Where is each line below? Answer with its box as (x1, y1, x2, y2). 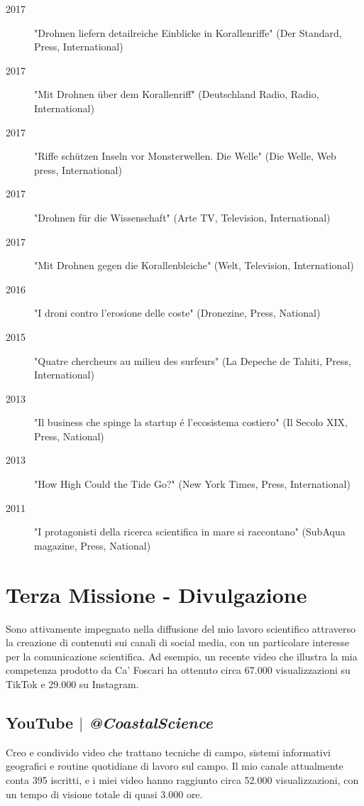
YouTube (6, 711, 74, 733)
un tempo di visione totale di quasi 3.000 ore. (6, 786, 203, 801)
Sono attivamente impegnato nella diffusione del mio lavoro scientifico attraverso (6, 621, 356, 636)
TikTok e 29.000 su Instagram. (6, 676, 139, 691)
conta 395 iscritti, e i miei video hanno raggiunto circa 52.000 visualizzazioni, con (6, 772, 359, 787)
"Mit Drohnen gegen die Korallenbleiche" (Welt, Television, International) (34, 258, 354, 273)
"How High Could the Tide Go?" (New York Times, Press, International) (34, 476, 351, 491)
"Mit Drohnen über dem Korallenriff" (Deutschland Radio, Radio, (34, 87, 319, 102)
